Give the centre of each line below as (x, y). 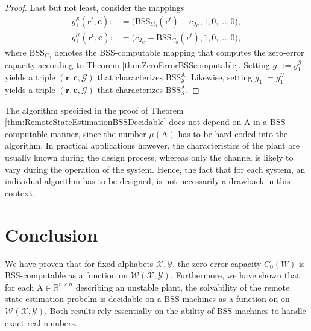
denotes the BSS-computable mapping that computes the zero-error (179, 52)
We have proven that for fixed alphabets (79, 263)
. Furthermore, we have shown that (235, 275)
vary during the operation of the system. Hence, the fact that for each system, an (155, 169)
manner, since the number (98, 133)
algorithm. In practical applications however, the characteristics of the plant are (152, 145)
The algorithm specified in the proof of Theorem (94, 110)
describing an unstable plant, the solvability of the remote (183, 287)
